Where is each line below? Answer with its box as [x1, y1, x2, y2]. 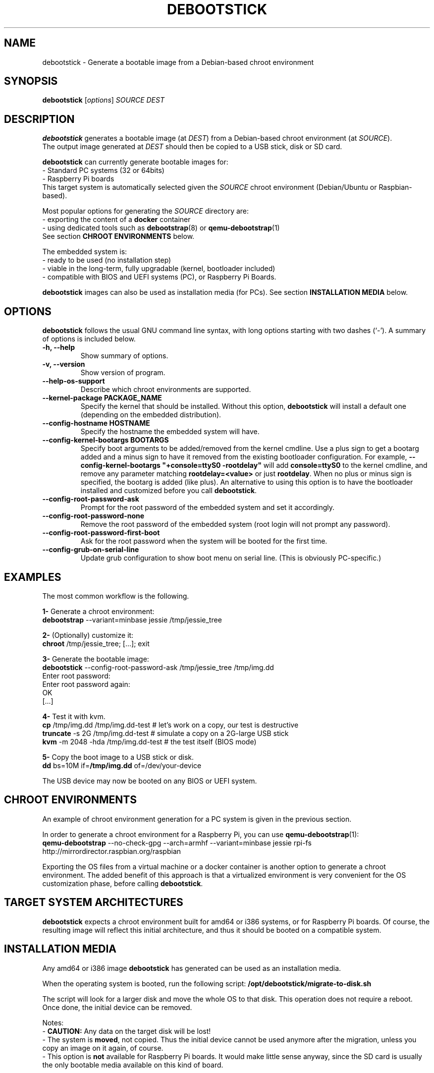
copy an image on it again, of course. [42, 1043, 163, 1052]
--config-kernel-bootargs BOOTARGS [42, 436, 169, 445]
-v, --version [42, 360, 85, 369]
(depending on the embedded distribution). [80, 410, 221, 419]
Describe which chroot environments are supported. [80, 385, 251, 394]
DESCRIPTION [4, 113, 75, 125]
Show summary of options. [80, 351, 168, 360]
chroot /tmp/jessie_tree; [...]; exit [42, 639, 150, 648]
